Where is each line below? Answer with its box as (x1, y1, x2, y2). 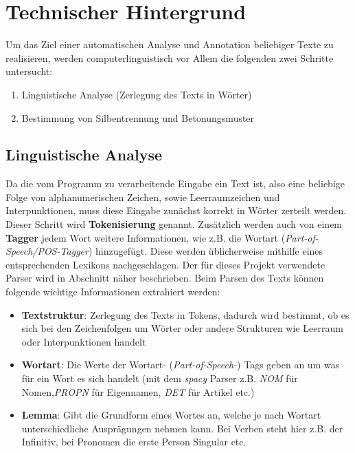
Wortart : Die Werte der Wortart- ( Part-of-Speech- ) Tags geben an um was (21, 357, 340, 372)
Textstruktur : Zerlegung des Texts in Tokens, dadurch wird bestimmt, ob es (21, 307, 350, 322)
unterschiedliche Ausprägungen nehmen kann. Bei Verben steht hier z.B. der (21, 421, 343, 435)
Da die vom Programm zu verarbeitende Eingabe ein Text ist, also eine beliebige (5, 176, 345, 191)
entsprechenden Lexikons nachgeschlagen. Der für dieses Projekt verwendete (5, 257, 325, 271)
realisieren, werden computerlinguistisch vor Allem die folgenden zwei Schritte (5, 50, 334, 65)
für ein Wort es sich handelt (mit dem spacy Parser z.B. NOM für (21, 371, 298, 386)
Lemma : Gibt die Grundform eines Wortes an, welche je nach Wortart (21, 408, 321, 422)
